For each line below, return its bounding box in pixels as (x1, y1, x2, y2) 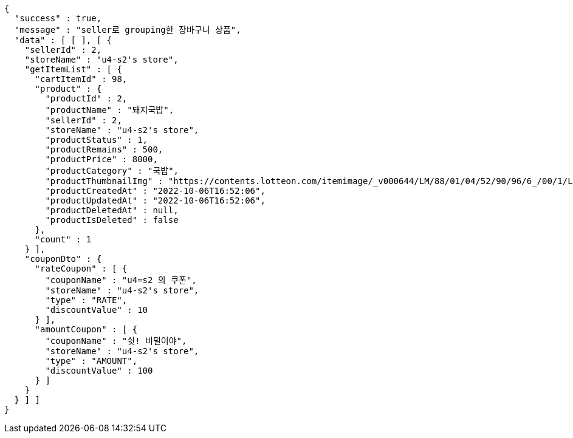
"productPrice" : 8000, (45, 154, 158, 164)
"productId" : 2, (45, 94, 128, 103)
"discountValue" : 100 (45, 366, 153, 375)
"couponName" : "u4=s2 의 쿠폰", (45, 275, 197, 285)
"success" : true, (14, 13, 102, 23)
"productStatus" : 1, (45, 135, 148, 145)
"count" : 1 (35, 234, 92, 244)
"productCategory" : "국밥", (45, 166, 179, 176)
